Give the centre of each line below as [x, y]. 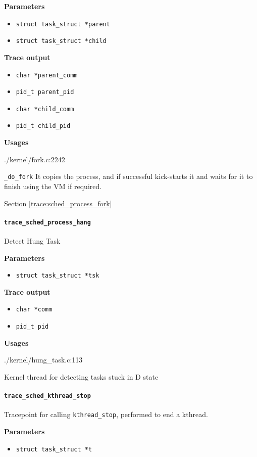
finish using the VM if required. [53, 186]
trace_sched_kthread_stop [47, 396]
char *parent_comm [47, 75]
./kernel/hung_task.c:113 [43, 360]
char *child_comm [45, 109]
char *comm [34, 310]
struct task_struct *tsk [58, 276]
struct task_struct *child [61, 41]
